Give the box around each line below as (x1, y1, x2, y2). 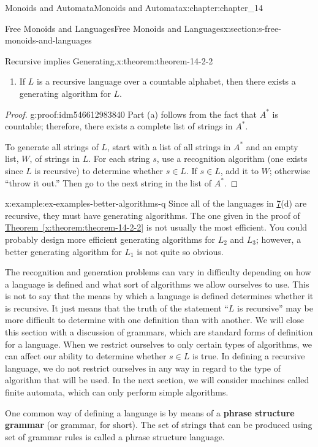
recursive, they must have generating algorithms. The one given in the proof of (5, 208, 300, 221)
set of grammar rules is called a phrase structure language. (5, 430, 225, 443)
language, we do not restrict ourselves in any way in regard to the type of (5, 361, 281, 374)
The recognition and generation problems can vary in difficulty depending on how (5, 266, 311, 278)
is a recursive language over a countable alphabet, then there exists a (37, 75, 296, 88)
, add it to (220, 164, 259, 177)
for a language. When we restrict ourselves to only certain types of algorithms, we (5, 337, 312, 350)
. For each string (88, 152, 150, 165)
